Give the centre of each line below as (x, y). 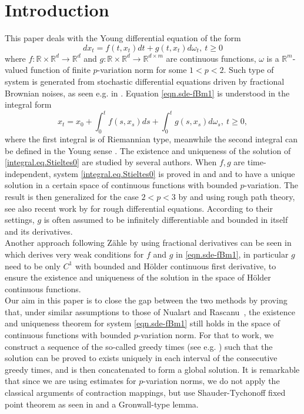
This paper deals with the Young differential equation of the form (123, 38)
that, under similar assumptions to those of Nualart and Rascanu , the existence (150, 311)
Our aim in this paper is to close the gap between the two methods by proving (146, 300)
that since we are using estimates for (71, 381)
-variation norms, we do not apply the (211, 381)
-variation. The (271, 185)
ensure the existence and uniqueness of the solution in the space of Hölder (138, 277)
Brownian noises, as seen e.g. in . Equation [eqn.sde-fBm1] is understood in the (147, 93)
